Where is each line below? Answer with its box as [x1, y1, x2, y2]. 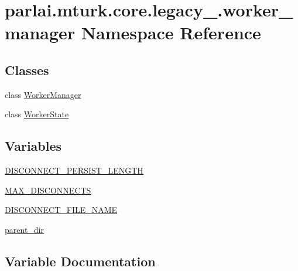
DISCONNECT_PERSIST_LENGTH [5, 164, 143, 177]
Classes [5, 60, 49, 79]
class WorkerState [5, 108, 69, 120]
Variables [5, 137, 62, 155]
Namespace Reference [81, 21, 261, 45]
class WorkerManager [5, 88, 81, 100]
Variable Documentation [5, 252, 156, 270]
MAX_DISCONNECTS [5, 184, 91, 196]
